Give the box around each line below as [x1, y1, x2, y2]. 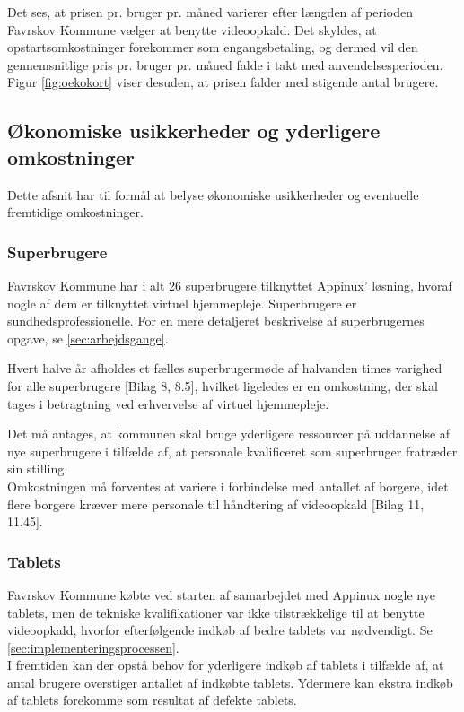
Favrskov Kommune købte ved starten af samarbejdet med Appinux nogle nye [7, 585, 435, 603]
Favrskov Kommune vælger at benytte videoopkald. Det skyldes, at [7, 20, 377, 39]
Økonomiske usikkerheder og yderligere [7, 117, 381, 144]
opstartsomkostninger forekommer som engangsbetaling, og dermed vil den [7, 38, 418, 56]
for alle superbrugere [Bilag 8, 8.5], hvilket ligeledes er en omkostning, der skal [7, 376, 438, 395]
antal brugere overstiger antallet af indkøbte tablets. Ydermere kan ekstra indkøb [7, 673, 453, 691]
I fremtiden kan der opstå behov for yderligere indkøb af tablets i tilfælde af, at [7, 656, 444, 674]
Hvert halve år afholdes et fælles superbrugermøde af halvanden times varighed [7, 359, 442, 378]
